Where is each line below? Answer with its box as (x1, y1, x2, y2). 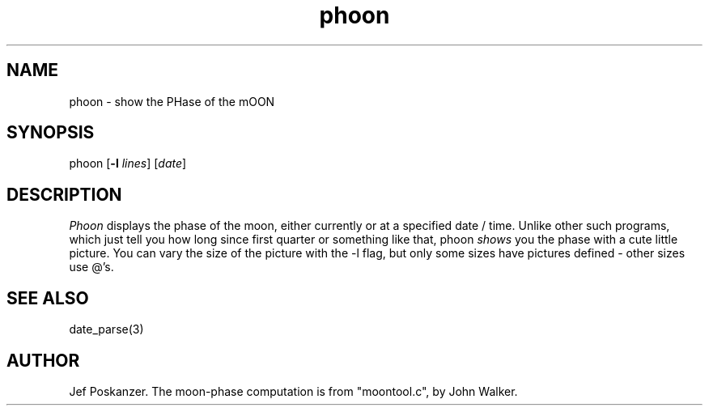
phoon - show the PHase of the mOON (69, 94, 275, 108)
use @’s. (69, 260, 114, 274)
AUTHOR (6, 350, 80, 371)
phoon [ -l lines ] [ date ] (69, 156, 187, 171)
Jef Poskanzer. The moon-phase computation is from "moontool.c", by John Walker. (69, 384, 518, 398)
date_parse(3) (69, 322, 144, 337)
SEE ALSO (6, 287, 89, 308)
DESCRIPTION (6, 184, 122, 205)
